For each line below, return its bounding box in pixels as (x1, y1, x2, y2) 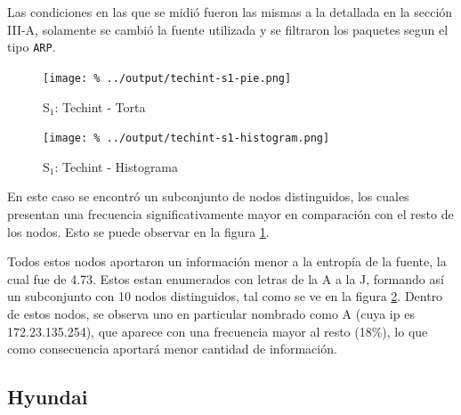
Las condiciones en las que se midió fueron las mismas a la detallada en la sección (7, 3, 453, 20)
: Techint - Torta (54, 97, 146, 116)
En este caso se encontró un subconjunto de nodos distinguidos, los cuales (7, 187, 409, 206)
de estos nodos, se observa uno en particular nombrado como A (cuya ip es (7, 304, 415, 322)
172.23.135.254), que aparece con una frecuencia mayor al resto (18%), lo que (7, 321, 428, 340)
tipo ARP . (7, 37, 56, 56)
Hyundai (7, 383, 88, 411)
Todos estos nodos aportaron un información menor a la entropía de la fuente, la (7, 252, 447, 271)
